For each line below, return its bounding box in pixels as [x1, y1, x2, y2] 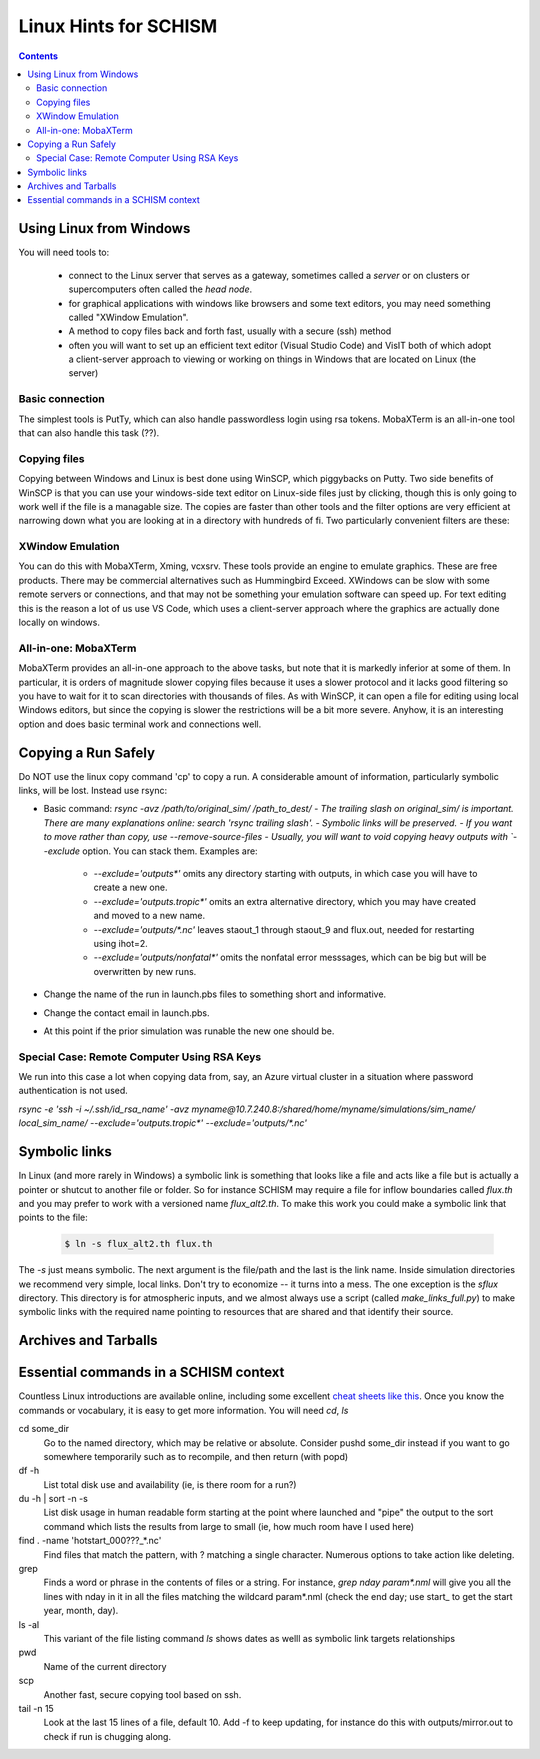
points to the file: [18, 1211, 89, 1224]
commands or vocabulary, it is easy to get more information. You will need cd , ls [18, 1404, 349, 1416]
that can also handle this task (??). [18, 427, 160, 439]
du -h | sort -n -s [18, 1493, 89, 1505]
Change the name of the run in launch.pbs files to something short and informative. [43, 988, 387, 1000]
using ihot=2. [93, 937, 149, 949]
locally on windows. [18, 616, 100, 629]
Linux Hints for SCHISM [18, 15, 218, 37]
